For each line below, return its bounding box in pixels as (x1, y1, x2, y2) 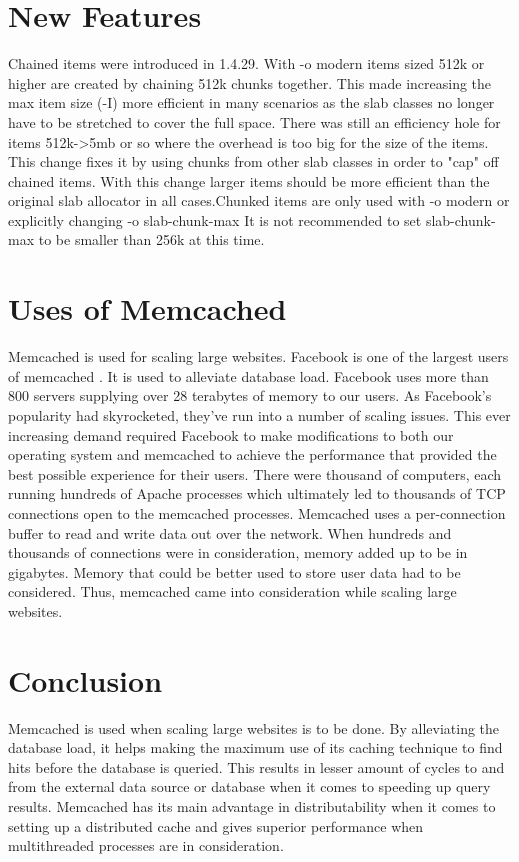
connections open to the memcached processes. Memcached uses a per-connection (8, 502, 506, 523)
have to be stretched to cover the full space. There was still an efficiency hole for (8, 111, 501, 132)
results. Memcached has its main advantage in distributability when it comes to (8, 796, 496, 816)
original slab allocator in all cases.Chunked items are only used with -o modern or (8, 190, 510, 211)
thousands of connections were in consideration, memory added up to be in (8, 542, 468, 563)
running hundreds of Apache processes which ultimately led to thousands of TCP (8, 483, 506, 504)
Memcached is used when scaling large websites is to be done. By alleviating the (8, 717, 500, 738)
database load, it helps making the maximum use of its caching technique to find (8, 737, 503, 758)
